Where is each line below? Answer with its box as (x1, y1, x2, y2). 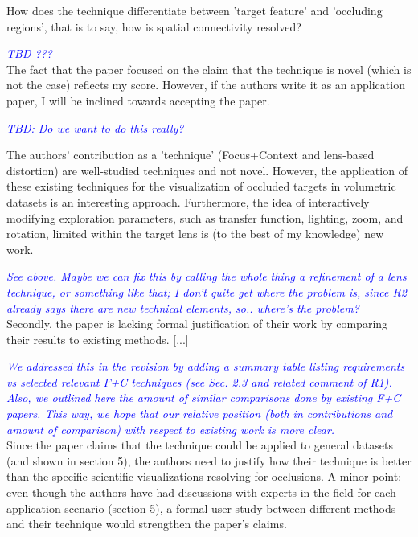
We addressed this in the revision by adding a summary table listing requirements (6, 358, 405, 375)
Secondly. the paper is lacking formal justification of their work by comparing (6, 315, 388, 332)
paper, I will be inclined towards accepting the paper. (6, 92, 270, 109)
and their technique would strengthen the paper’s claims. (6, 515, 287, 532)
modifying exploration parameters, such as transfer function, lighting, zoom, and (6, 209, 404, 226)
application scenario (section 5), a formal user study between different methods (6, 499, 396, 516)
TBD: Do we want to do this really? (6, 119, 184, 136)
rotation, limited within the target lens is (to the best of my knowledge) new (6, 225, 384, 242)
